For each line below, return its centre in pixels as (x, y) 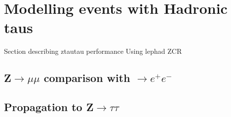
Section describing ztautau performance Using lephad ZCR (93, 51)
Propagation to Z (49, 107)
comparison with (87, 78)
